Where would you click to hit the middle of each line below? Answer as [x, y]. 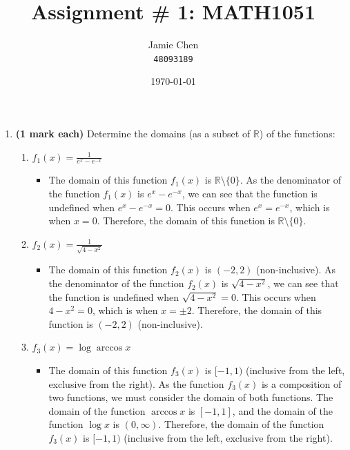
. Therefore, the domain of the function [241, 424]
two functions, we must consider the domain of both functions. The [191, 397]
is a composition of [301, 383]
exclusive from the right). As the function [136, 383]
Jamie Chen [173, 45]
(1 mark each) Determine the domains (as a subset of [133, 133]
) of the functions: [297, 133]
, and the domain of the [282, 410]
